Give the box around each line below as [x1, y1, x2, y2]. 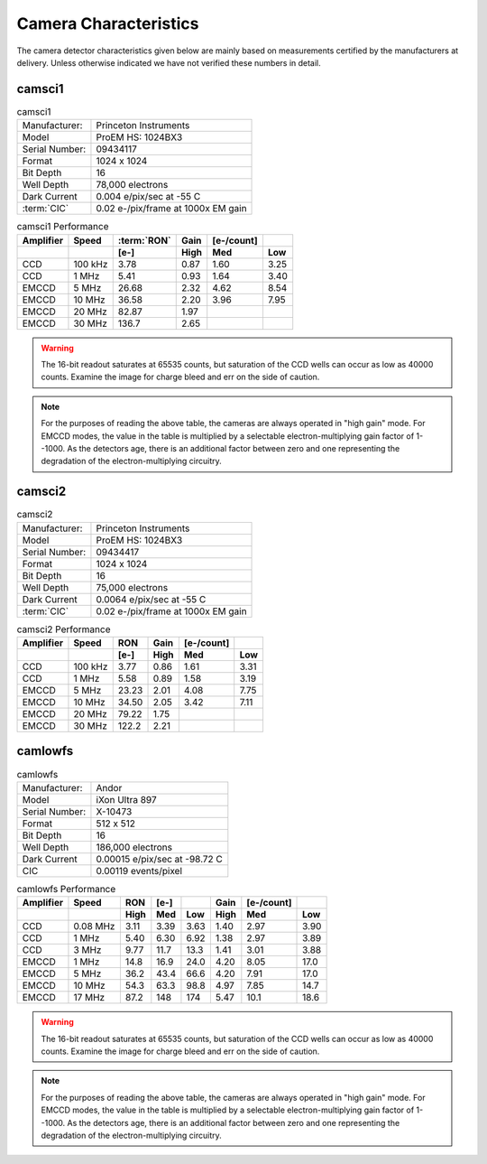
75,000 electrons [96, 581, 169, 593]
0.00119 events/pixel [96, 864, 183, 877]
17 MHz [73, 992, 106, 1004]
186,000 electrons [96, 841, 173, 853]
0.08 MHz [73, 920, 115, 933]
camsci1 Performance [16, 220, 109, 233]
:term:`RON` [117, 234, 171, 247]
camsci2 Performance [16, 623, 111, 636]
